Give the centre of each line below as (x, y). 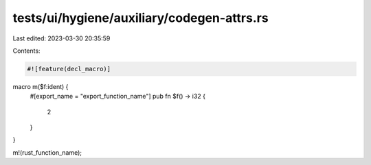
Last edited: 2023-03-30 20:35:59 (61, 38)
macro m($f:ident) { (41, 86)
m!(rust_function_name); (47, 152)
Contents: (26, 51)
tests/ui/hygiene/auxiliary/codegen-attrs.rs (140, 18)
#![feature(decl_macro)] (69, 69)
